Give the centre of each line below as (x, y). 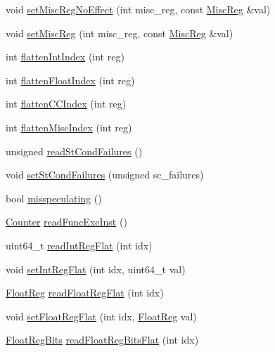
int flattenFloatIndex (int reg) (70, 80)
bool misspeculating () (54, 198)
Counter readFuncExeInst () (66, 222)
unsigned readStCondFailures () (74, 151)
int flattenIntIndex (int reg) (65, 57)
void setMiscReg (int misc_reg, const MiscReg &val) (120, 33)
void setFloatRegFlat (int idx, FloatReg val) (101, 316)
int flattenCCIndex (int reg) (66, 104)
